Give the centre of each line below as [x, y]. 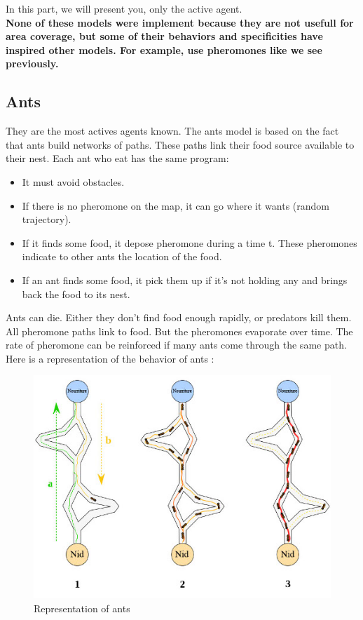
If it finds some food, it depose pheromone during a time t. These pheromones [190, 242]
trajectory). [47, 219]
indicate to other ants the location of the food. [122, 256]
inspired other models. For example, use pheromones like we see [164, 49]
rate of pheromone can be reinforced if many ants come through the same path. [176, 345]
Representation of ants [82, 608]
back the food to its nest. [76, 294]
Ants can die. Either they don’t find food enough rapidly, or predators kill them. [179, 317]
